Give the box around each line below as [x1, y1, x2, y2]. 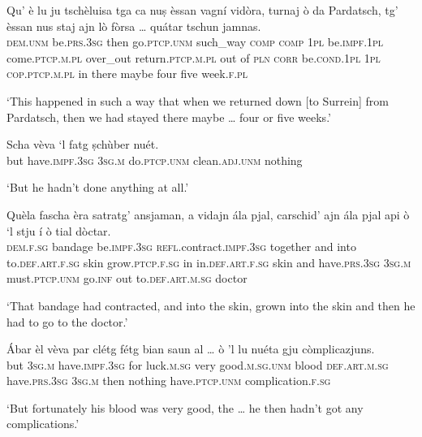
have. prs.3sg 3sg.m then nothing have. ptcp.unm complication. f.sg [6, 372, 331, 389]
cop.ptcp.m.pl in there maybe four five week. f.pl [6, 65, 248, 82]
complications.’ [6, 415, 80, 432]
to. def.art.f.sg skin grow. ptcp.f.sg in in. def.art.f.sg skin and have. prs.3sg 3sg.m [6, 253, 411, 270]
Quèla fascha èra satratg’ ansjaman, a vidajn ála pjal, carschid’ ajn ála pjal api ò [6, 206, 410, 223]
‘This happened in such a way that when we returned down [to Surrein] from [6, 92, 389, 109]
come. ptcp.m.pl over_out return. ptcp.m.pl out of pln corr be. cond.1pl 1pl [6, 49, 381, 66]
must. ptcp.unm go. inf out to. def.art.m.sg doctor [6, 270, 248, 287]
